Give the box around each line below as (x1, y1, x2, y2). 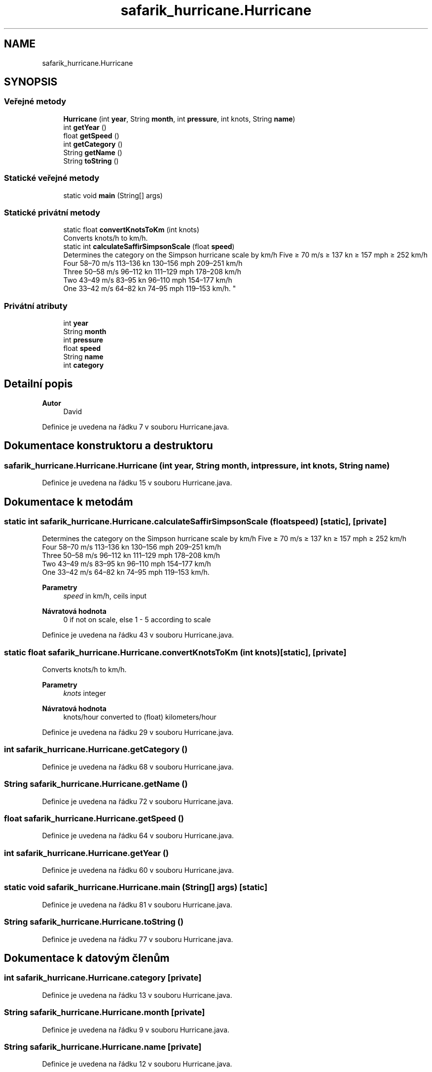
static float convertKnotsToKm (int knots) (63, 225, 200, 234)
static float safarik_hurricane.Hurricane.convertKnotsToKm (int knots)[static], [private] (4, 647, 347, 657)
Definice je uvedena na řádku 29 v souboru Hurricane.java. (42, 728, 234, 737)
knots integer (63, 689, 106, 698)
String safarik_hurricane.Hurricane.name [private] (4, 1041, 202, 1052)
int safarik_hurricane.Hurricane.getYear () (4, 848, 169, 858)
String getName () (63, 148, 122, 157)
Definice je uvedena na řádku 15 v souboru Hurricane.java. (42, 478, 232, 487)
